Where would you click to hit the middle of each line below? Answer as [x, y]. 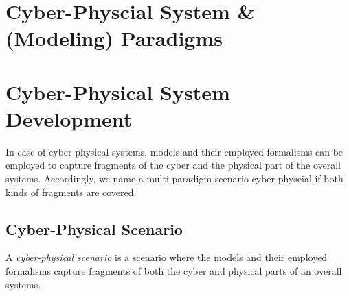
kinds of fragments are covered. [71, 192]
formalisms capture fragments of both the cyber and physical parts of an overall [174, 271]
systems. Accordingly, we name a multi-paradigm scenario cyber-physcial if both [174, 178]
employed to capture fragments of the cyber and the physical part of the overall [173, 165]
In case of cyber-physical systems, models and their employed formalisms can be [174, 151]
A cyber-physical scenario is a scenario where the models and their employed [167, 257]
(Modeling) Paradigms [114, 38]
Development [69, 118]
